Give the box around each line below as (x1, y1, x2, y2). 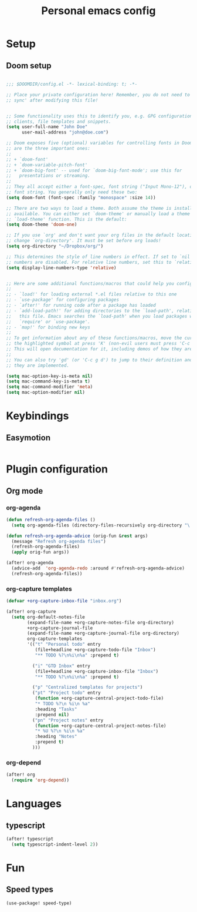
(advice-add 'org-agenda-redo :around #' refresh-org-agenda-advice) (11, 565, 185, 571)
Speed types (6, 884, 54, 894)
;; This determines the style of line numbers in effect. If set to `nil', (6, 254, 195, 260)
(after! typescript (6, 836, 54, 841)
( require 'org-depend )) (11, 777, 69, 783)
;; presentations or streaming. (6, 173, 91, 179)
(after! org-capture (6, 608, 57, 615)
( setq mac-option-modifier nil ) (6, 390, 85, 395)
